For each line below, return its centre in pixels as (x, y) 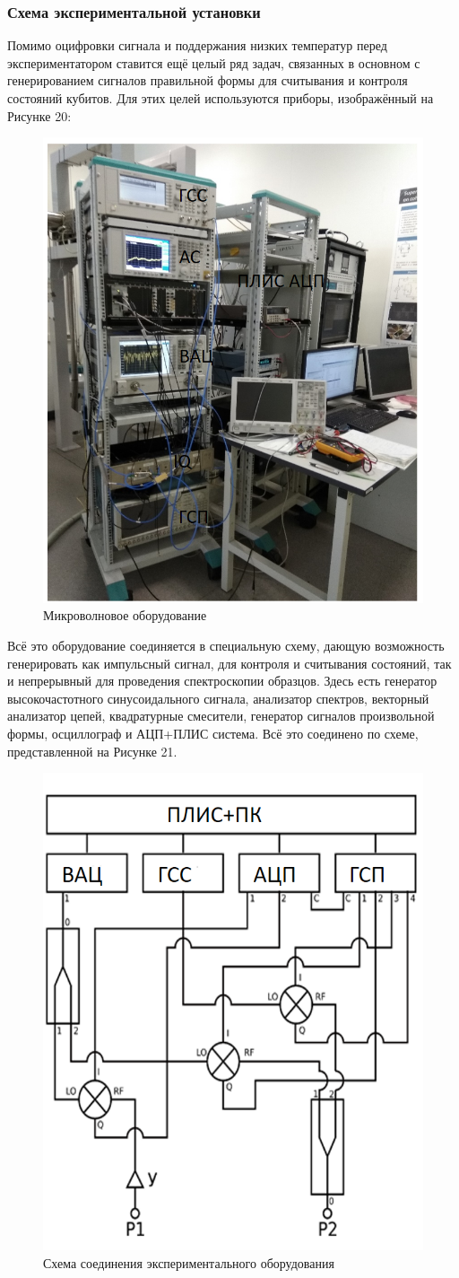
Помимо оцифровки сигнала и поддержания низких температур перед (197, 45)
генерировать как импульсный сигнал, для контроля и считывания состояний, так (229, 663)
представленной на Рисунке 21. (92, 751)
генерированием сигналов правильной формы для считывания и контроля (208, 80)
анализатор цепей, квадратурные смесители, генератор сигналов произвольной (221, 716)
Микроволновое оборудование (125, 615)
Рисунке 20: (39, 115)
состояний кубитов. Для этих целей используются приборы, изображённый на (221, 98)
